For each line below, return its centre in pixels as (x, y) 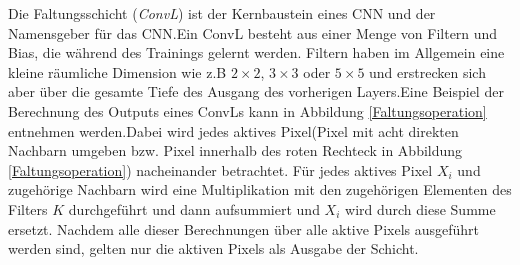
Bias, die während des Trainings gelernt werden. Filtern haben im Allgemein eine (256, 52)
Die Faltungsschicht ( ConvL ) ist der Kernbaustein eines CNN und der (222, 13)
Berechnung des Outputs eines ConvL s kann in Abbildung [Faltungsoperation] (247, 110)
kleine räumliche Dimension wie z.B (117, 71)
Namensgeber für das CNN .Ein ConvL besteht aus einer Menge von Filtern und (253, 32)
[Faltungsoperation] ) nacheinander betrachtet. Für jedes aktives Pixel (220, 169)
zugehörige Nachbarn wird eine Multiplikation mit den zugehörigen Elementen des (260, 189)
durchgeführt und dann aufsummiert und (194, 208)
